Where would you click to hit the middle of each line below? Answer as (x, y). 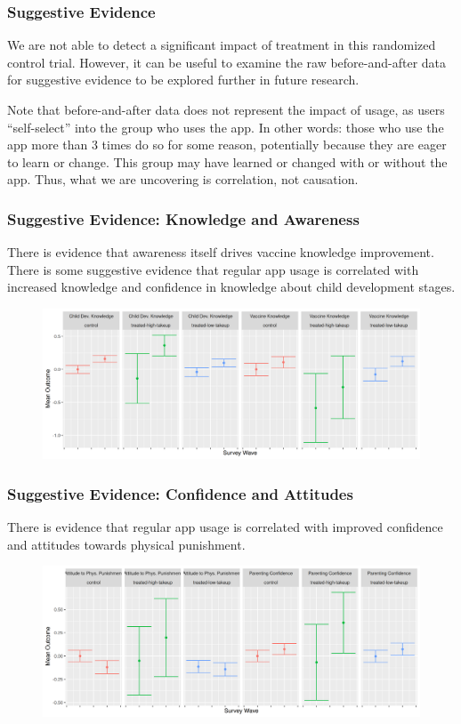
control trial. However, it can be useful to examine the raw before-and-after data (227, 62)
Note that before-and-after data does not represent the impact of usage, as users (226, 109)
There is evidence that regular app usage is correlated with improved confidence (225, 527)
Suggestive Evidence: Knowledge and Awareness (183, 218)
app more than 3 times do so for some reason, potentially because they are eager (227, 145)
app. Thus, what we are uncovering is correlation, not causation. (183, 179)
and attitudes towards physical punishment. (126, 544)
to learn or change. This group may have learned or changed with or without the (227, 161)
